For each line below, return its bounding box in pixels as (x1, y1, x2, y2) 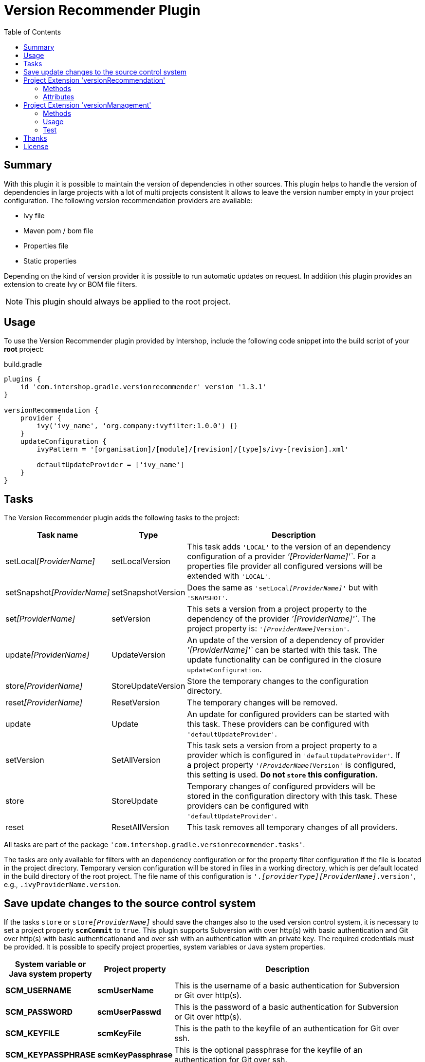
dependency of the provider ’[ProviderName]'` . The (187, 614, 376, 624)
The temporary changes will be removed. (187, 698, 338, 708)
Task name (37, 530, 78, 540)
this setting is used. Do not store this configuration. (187, 770, 378, 780)
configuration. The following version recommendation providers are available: (4, 196, 253, 205)
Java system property (9, 969, 92, 979)
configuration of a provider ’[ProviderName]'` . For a (187, 551, 376, 562)
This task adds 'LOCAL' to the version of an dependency (187, 542, 391, 552)
